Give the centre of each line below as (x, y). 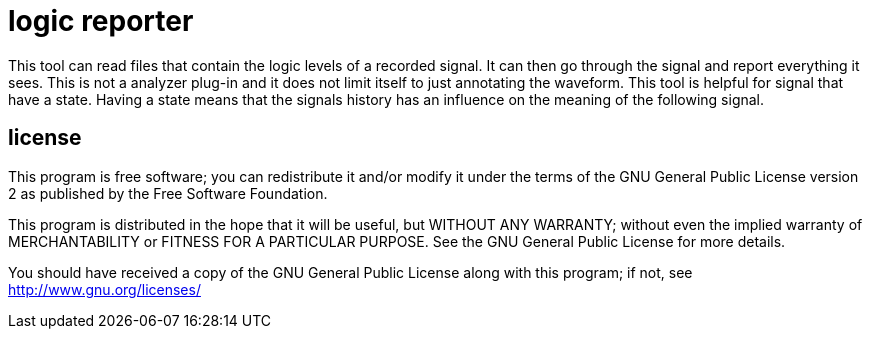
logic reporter (101, 21)
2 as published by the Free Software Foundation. (168, 193)
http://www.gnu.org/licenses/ (104, 289)
